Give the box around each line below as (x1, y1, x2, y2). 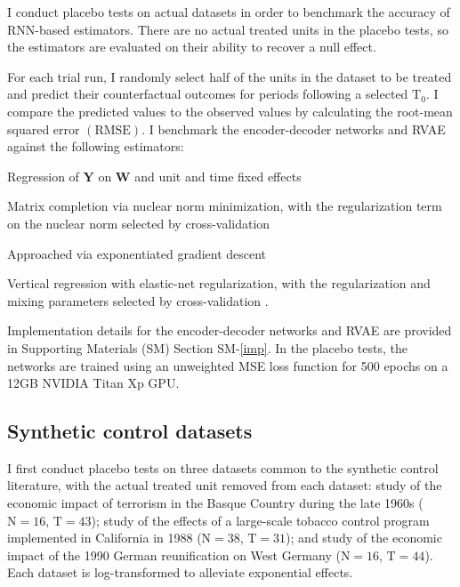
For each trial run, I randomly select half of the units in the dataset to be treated (7, 67, 452, 85)
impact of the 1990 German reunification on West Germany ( (7, 545, 341, 564)
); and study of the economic (286, 528, 442, 547)
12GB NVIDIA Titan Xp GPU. (7, 374, 180, 392)
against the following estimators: (7, 137, 184, 156)
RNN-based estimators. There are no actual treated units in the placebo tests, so (7, 20, 448, 38)
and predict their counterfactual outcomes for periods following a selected (7, 84, 408, 103)
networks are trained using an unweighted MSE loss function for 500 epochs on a (7, 356, 448, 374)
